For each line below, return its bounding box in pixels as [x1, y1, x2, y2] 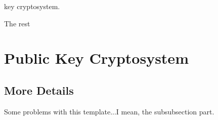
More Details [4, 82, 74, 98]
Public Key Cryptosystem [4, 48, 189, 68]
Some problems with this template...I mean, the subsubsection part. [4, 106, 214, 116]
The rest [4, 18, 30, 28]
